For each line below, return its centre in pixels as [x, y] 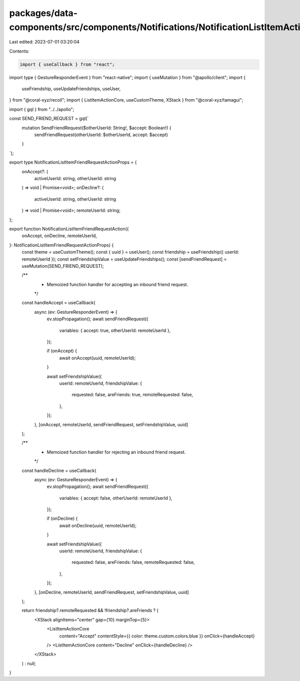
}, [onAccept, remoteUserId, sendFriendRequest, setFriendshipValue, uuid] [111, 424]
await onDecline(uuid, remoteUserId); [98, 525]
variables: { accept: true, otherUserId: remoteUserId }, [115, 330]
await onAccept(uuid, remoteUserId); [97, 358]
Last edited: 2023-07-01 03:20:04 [44, 42]
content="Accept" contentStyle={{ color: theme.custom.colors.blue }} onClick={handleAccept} [157, 636]
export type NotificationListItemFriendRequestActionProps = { [73, 162]
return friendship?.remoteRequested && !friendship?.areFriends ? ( [90, 610]
